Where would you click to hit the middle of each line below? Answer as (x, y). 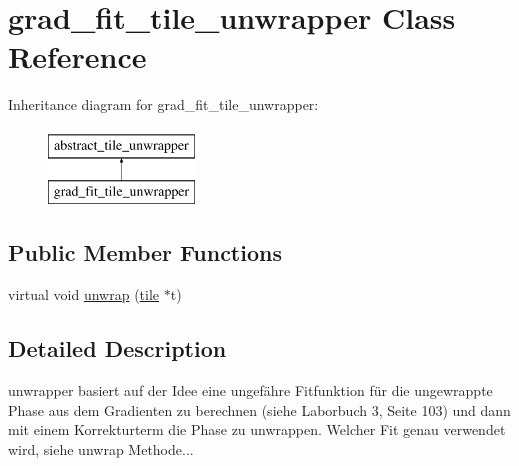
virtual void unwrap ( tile (84, 294)
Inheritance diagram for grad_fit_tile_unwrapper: (163, 104)
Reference (77, 56)
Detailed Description (117, 348)
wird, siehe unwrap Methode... (101, 448)
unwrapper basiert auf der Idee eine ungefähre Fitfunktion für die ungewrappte (250, 390)
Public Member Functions (145, 252)
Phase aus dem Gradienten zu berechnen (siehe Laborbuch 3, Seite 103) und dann (259, 409)
